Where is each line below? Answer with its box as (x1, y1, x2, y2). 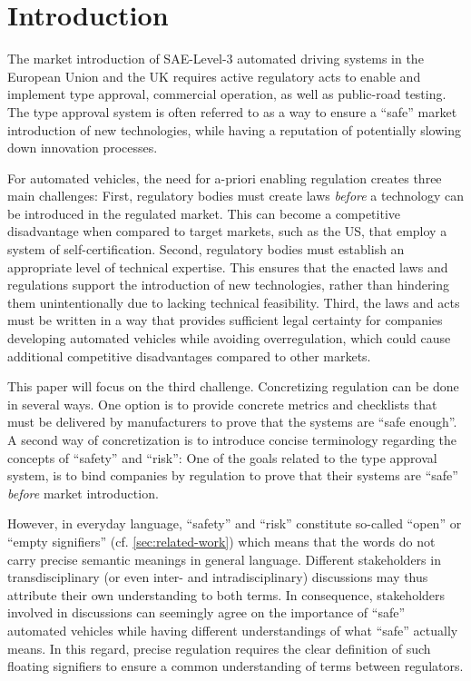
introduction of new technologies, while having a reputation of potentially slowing (7, 120, 462, 139)
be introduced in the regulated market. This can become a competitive (7, 203, 401, 222)
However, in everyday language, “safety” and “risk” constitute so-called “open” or (7, 514, 462, 533)
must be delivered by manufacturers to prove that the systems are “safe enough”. (7, 412, 457, 431)
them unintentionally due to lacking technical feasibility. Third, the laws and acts (7, 292, 460, 311)
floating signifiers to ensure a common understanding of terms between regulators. (7, 656, 464, 676)
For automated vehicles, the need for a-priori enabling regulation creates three (7, 168, 442, 187)
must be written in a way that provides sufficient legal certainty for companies (7, 311, 443, 330)
